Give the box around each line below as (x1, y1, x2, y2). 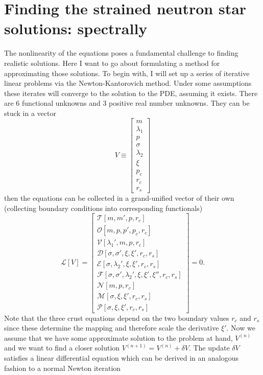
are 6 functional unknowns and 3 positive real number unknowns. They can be (4, 98, 250, 108)
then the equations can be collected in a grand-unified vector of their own (4, 193, 234, 203)
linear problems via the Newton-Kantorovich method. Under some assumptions (4, 78, 252, 88)
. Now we (226, 322, 255, 333)
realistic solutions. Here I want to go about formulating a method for (4, 57, 220, 68)
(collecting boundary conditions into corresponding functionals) (4, 202, 203, 213)
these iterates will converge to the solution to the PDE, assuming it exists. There (4, 87, 258, 98)
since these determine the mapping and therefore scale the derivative (4, 322, 219, 333)
